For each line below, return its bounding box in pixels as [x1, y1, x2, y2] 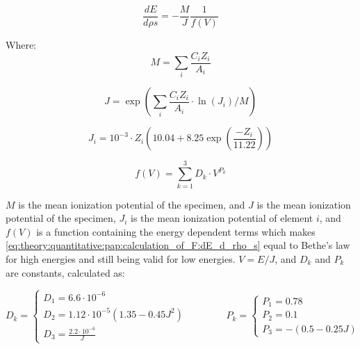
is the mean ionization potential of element [131, 211, 313, 225]
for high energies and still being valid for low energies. [6, 251, 236, 266]
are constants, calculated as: [6, 265, 125, 279]
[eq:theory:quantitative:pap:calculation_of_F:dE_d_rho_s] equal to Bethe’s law [6, 238, 350, 252]
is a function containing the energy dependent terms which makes [36, 224, 316, 238]
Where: [6, 38, 36, 52]
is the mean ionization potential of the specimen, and [18, 197, 245, 211]
